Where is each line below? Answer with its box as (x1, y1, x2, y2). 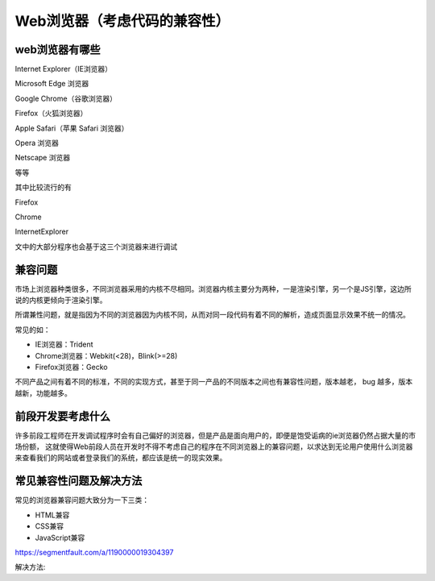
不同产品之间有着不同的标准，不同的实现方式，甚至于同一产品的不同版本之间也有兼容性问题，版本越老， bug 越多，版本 (14, 377, 413, 387)
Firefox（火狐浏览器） (14, 109, 88, 118)
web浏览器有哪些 (14, 43, 101, 56)
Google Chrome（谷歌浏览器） (14, 93, 117, 103)
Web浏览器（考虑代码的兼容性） (14, 12, 230, 30)
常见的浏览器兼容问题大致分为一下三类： (14, 496, 149, 505)
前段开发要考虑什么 (14, 409, 110, 423)
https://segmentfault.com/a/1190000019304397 (14, 547, 174, 557)
